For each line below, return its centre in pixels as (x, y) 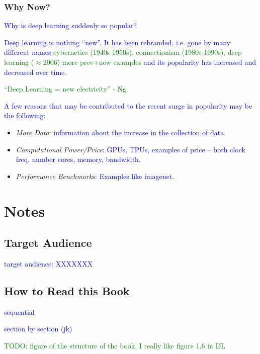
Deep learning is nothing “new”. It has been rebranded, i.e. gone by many (117, 42)
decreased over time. (35, 72)
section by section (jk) (38, 329)
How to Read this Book (67, 290)
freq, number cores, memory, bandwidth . (78, 159)
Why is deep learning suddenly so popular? (71, 25)
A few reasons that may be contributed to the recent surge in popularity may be (128, 105)
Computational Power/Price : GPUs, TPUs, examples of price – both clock (131, 149)
